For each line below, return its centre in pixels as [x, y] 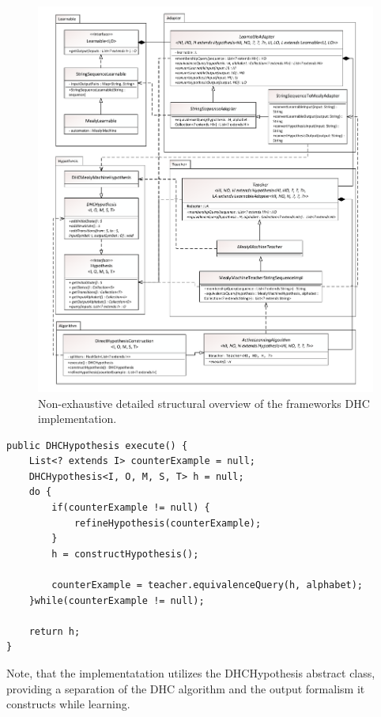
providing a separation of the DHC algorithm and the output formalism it [186, 688]
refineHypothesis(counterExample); [168, 523]
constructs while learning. [68, 704]
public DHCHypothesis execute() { [97, 445]
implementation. [77, 419]
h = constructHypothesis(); [125, 554]
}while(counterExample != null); [117, 600]
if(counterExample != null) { [131, 508]
